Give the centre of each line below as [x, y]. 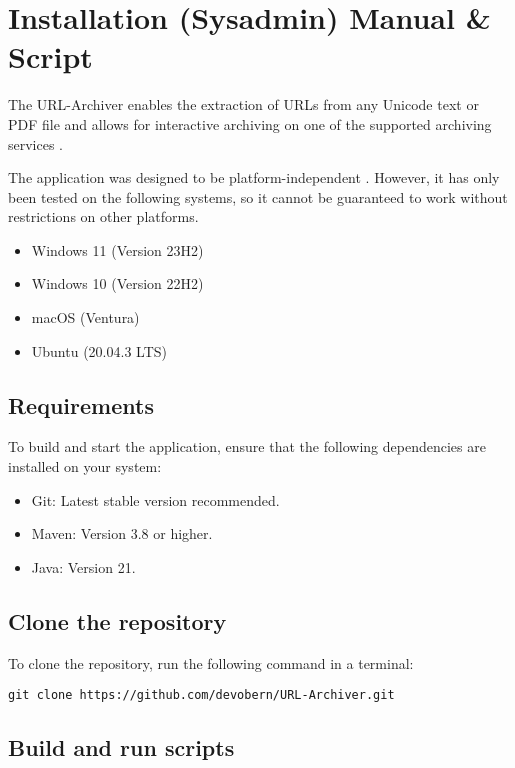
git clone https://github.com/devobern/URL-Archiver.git [201, 695]
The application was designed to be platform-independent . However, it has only [254, 177]
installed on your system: [85, 466]
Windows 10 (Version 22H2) [117, 283]
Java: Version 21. [83, 566]
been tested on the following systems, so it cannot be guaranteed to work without [258, 196]
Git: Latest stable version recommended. [155, 499]
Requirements [81, 404]
